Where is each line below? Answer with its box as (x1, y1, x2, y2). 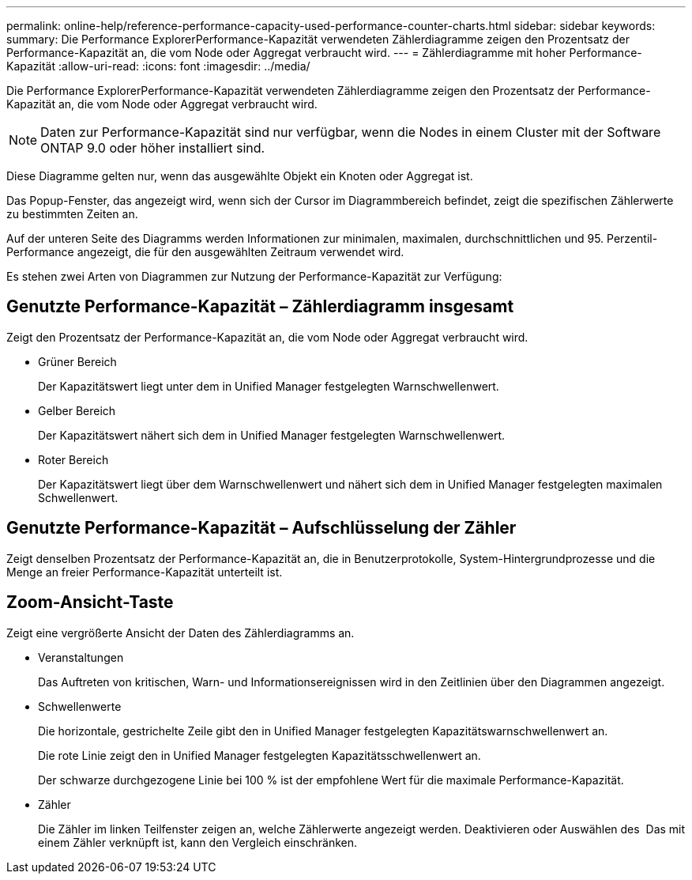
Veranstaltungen (38, 650, 124, 664)
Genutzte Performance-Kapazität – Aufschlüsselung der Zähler (6, 518, 517, 538)
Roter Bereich (38, 452, 109, 466)
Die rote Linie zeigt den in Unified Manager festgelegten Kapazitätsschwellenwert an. (38, 748, 481, 762)
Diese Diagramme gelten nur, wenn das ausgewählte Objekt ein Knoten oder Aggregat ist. (6, 169, 473, 183)
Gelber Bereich (38, 403, 116, 417)
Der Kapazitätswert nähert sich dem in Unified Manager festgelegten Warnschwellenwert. (38, 428, 506, 442)
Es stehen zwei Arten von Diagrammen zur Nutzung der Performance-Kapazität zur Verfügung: (6, 270, 502, 283)
